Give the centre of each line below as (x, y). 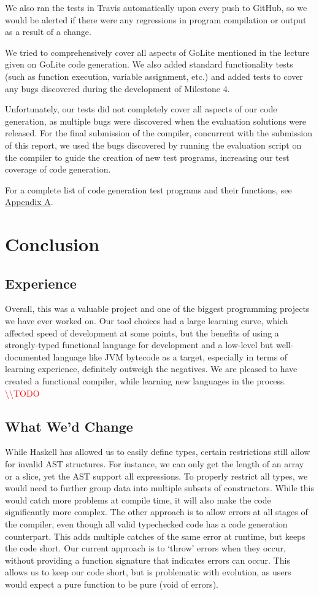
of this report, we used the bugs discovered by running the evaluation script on (153, 145)
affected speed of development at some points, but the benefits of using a (142, 332)
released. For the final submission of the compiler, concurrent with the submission (159, 133)
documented (28, 356)
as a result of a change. (48, 32)
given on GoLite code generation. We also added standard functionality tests (149, 64)
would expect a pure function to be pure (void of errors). (112, 584)
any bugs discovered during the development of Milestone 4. (117, 88)
